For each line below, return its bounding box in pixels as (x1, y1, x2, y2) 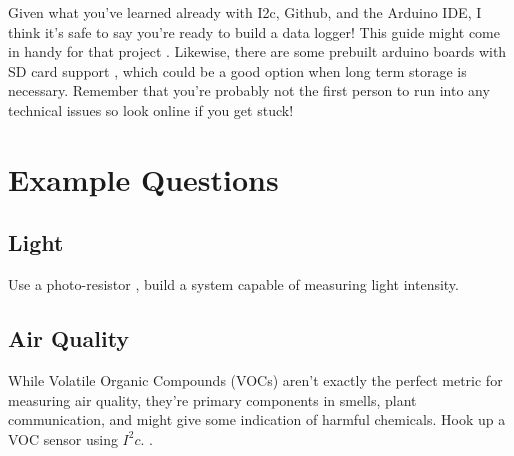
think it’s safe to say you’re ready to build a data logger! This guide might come (8, 21, 500, 42)
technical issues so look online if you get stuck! (8, 99, 294, 120)
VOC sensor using (8, 428, 118, 449)
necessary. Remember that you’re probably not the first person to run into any (8, 80, 490, 101)
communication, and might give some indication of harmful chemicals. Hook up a (8, 409, 506, 430)
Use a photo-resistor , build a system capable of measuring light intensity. (8, 274, 459, 295)
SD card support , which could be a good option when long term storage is (8, 60, 467, 81)
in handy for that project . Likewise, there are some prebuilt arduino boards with (8, 41, 507, 62)
